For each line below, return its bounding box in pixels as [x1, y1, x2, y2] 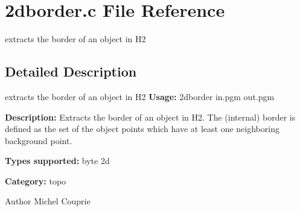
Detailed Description [5, 62, 137, 81]
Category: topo [5, 174, 66, 187]
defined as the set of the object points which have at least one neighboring [5, 122, 279, 135]
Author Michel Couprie [5, 195, 91, 207]
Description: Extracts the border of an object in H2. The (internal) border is [5, 110, 296, 123]
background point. [5, 134, 72, 146]
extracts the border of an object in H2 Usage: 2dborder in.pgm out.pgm [5, 90, 275, 102]
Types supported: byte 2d [5, 154, 110, 167]
